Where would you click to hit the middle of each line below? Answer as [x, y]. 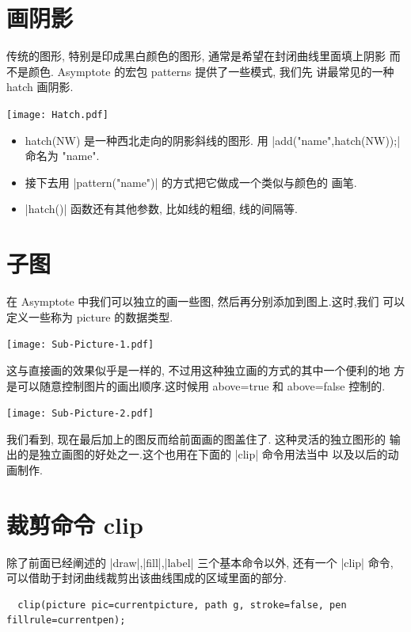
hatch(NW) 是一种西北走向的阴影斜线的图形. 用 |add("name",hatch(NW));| [213, 140]
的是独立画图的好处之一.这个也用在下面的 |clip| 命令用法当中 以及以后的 [202, 454]
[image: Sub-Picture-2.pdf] [80, 414]
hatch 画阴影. [40, 87]
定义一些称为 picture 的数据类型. [90, 316]
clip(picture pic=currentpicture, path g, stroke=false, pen [182, 605]
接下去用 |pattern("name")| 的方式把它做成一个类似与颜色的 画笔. [191, 182]
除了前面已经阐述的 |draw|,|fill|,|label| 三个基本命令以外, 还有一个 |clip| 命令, [200, 562]
